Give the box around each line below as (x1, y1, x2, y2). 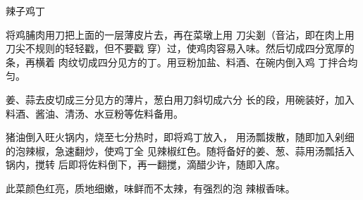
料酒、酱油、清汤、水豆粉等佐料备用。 (6, 106, 183, 120)
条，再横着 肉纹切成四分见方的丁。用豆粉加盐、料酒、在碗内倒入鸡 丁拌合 (6, 54, 348, 69)
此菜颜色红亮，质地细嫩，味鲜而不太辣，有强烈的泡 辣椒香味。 (6, 180, 295, 195)
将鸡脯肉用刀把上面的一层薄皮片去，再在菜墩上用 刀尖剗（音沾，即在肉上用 (6, 27, 355, 42)
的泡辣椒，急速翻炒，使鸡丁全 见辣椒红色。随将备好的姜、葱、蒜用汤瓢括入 (6, 143, 355, 158)
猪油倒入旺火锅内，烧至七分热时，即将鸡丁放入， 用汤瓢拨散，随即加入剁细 (6, 130, 355, 144)
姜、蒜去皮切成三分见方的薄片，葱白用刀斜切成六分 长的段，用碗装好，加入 (6, 92, 355, 106)
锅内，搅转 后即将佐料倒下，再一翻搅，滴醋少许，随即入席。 (6, 157, 285, 172)
